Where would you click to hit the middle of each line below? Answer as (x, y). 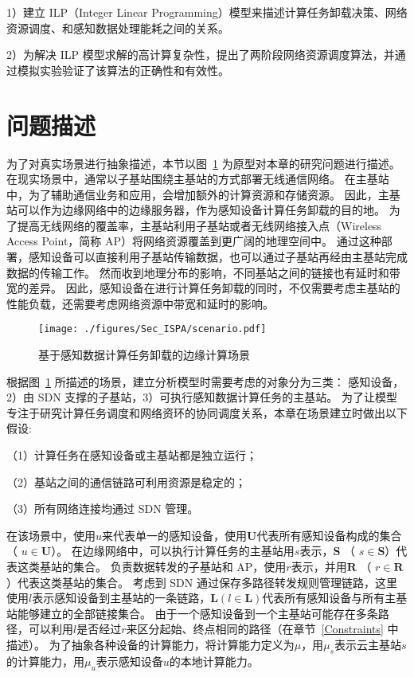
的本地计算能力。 (214, 661)
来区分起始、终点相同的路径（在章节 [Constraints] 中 (262, 629)
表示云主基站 (367, 644)
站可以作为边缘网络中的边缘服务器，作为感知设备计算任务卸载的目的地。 (196, 210)
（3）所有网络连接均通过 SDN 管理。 (103, 509)
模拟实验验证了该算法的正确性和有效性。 (123, 70)
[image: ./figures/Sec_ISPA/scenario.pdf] (152, 329)
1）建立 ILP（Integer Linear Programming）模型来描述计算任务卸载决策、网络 (207, 12)
